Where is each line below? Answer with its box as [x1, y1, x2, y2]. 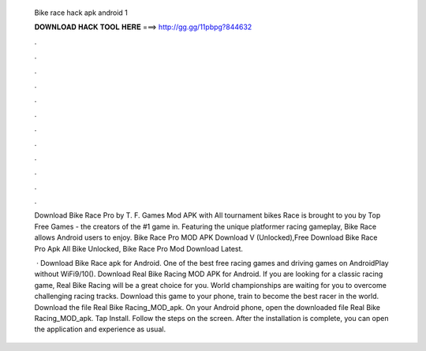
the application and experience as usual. [34, 324, 166, 334]
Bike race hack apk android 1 [34, 8, 128, 17]
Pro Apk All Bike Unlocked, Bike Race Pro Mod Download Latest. [34, 244, 244, 253]
